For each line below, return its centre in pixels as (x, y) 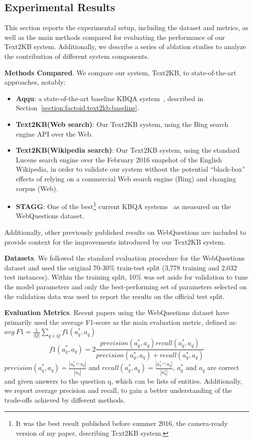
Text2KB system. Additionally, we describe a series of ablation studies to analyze (125, 46)
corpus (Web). (37, 188)
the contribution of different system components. (77, 56)
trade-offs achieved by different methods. (65, 399)
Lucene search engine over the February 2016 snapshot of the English (119, 159)
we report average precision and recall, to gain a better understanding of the (118, 390)
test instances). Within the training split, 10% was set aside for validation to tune (126, 277)
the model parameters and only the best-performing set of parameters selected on (126, 286)
